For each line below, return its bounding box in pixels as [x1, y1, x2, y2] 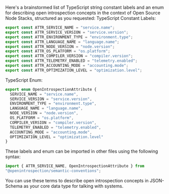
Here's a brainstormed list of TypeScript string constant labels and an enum [5, 5, 164, 10]
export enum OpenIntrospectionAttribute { [5, 87, 97, 92]
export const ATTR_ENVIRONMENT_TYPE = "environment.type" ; [5, 34, 133, 40]
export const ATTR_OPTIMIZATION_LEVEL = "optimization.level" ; [5, 67, 143, 73]
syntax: [5, 154, 21, 160]
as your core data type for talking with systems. [23, 183, 124, 189]
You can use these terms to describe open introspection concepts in [5, 178, 149, 183]
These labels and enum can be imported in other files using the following [5, 148, 158, 155]
